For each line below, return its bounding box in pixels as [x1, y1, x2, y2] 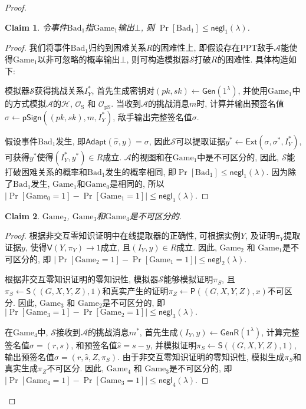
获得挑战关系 [34, 84, 84, 97]
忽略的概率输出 [62, 52, 120, 65]
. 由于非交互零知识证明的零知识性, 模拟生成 [117, 350, 285, 362]
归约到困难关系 [88, 41, 146, 54]
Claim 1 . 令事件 [5, 21, 67, 33]
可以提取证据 [176, 134, 226, 147]
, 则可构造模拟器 [126, 52, 190, 65]
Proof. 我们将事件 [5, 41, 71, 54]
